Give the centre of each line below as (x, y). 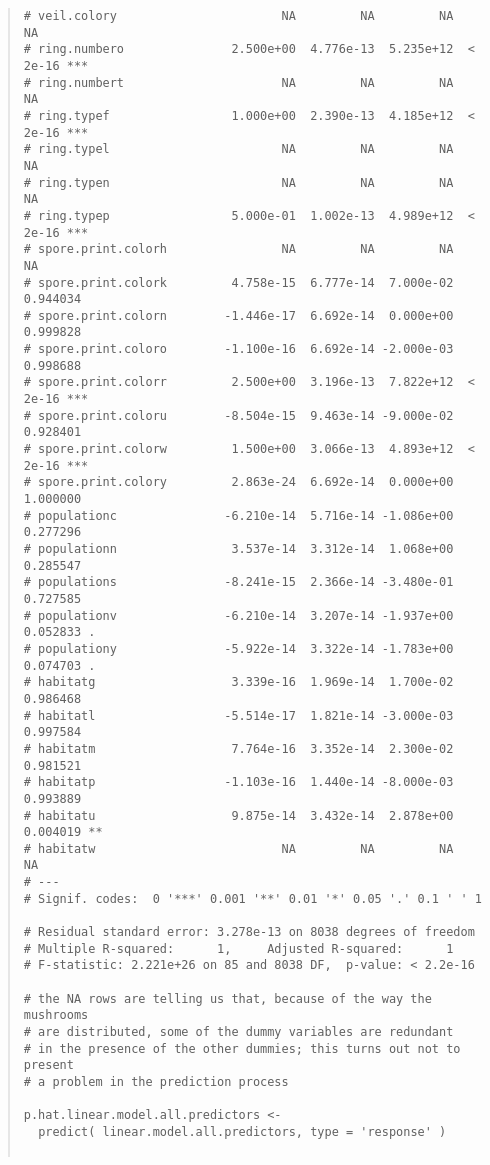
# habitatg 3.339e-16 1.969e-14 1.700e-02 (238, 682)
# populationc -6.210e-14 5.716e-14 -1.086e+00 (238, 515)
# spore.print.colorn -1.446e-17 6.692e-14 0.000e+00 (238, 315)
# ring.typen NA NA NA (238, 182)
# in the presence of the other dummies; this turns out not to (242, 1048)
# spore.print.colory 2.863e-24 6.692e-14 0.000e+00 (238, 482)
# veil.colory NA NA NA (238, 16)
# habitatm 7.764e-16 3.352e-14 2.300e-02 (238, 748)
